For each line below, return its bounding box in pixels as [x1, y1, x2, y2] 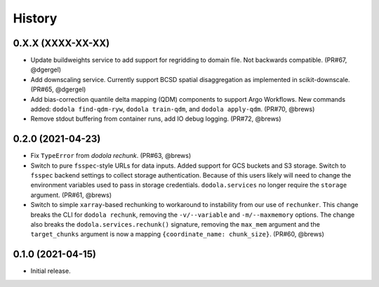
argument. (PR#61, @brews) [30, 190, 112, 199]
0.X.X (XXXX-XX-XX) [13, 37, 110, 49]
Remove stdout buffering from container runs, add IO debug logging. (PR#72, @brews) [30, 114, 281, 123]
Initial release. [30, 267, 71, 275]
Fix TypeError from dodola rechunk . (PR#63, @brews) [30, 152, 192, 160]
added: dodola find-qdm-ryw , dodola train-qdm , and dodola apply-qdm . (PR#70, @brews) [30, 105, 315, 114]
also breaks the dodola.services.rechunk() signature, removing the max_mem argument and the [30, 220, 321, 229]
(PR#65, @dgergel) [30, 85, 86, 94]
